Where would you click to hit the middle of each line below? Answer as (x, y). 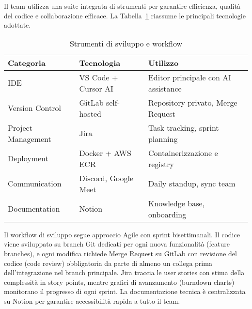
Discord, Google (106, 178)
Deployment (28, 158)
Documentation (34, 209)
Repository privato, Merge (193, 102)
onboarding (167, 214)
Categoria (27, 62)
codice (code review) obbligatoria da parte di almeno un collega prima (108, 263)
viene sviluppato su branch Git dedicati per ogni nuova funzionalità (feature (117, 244)
